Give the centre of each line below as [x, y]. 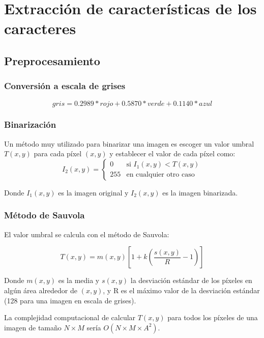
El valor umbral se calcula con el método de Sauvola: [87, 234]
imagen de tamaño [33, 327]
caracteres [40, 28]
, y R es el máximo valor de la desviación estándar [181, 290]
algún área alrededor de [41, 290]
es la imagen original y [93, 192]
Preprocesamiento [52, 60]
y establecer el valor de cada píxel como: [172, 153]
